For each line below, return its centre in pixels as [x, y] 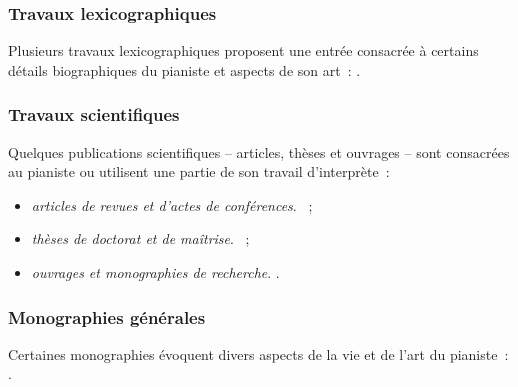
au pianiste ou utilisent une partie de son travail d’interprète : [199, 171]
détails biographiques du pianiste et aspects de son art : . [184, 69]
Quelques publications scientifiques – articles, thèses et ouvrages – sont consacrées [259, 151]
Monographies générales [107, 316]
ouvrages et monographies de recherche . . [155, 272]
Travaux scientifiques [94, 114]
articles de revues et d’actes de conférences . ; [172, 204]
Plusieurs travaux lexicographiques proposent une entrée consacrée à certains [243, 50]
